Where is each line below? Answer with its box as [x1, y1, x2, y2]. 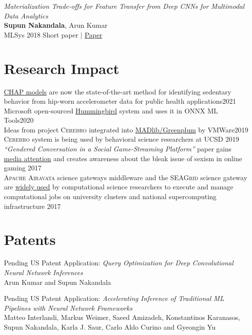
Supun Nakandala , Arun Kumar [4, 20, 108, 30]
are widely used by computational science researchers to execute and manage [4, 182, 233, 192]
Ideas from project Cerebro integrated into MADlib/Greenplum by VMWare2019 [4, 124, 249, 134]
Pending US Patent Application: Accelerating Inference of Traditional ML [4, 293, 224, 303]
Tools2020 [4, 115, 34, 125]
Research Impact [4, 58, 119, 78]
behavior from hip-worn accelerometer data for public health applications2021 [4, 96, 236, 106]
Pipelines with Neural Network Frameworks [4, 302, 133, 313]
